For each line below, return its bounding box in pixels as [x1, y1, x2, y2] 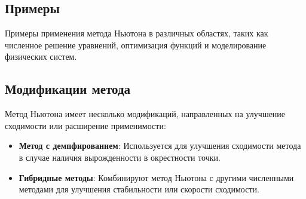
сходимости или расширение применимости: [5, 119, 166, 131]
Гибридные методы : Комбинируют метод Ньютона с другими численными [19, 171, 294, 183]
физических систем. [5, 50, 77, 63]
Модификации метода [5, 79, 131, 98]
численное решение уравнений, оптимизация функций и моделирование [5, 38, 267, 51]
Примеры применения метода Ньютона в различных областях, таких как [5, 27, 268, 39]
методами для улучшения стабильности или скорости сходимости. [19, 183, 259, 195]
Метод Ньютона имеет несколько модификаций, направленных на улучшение [5, 108, 286, 120]
